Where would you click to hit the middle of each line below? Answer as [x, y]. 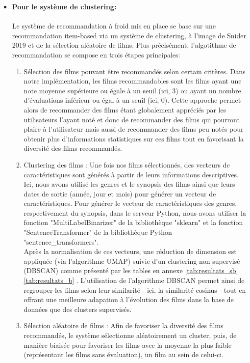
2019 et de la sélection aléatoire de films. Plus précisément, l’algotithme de [124, 45]
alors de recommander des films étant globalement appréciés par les [125, 109]
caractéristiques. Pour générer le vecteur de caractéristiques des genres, [130, 203]
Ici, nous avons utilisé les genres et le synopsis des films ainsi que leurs [129, 184]
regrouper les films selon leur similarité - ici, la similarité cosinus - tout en [135, 290]
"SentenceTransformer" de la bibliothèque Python [98, 232]
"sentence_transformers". [61, 241]
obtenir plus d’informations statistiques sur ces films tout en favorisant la [134, 138]
